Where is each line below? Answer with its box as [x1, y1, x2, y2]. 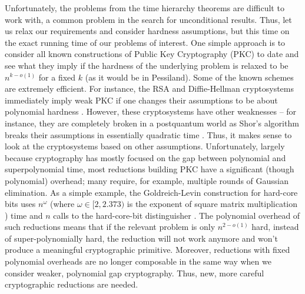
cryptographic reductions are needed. [5, 278, 138, 290]
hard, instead [251, 220, 299, 233]
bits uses [5, 198, 36, 210]
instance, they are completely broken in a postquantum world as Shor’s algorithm [5, 116, 299, 129]
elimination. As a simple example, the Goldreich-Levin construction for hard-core [5, 186, 298, 198]
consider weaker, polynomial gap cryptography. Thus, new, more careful [5, 266, 264, 279]
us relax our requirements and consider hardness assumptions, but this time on [5, 25, 290, 37]
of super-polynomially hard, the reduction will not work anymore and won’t [5, 232, 278, 244]
